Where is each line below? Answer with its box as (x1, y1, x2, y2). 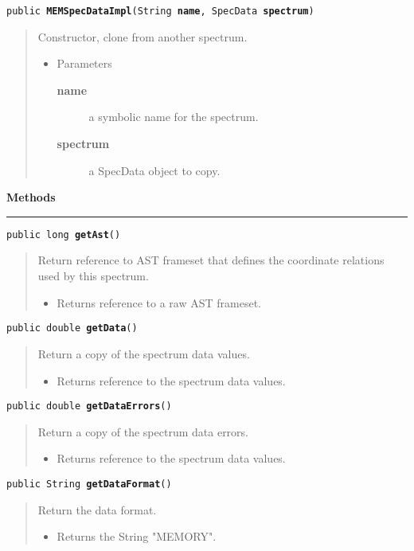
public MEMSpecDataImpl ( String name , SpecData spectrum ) (6, 6, 314, 17)
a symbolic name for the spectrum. (88, 108, 259, 125)
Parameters (57, 55, 112, 72)
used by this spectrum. (37, 268, 149, 284)
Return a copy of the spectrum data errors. (37, 423, 249, 440)
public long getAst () (6, 229, 121, 240)
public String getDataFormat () (6, 478, 172, 490)
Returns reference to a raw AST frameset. (57, 294, 261, 311)
